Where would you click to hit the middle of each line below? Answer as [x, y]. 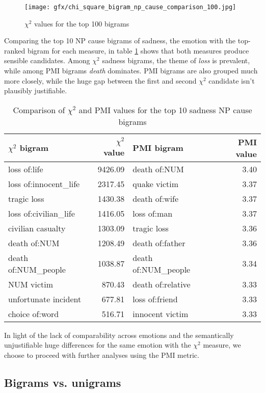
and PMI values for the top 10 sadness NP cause [165, 110]
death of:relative [162, 284]
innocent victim [161, 313]
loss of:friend [155, 299]
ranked [15, 50]
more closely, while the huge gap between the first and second [100, 80]
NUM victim [31, 284]
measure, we [222, 345]
